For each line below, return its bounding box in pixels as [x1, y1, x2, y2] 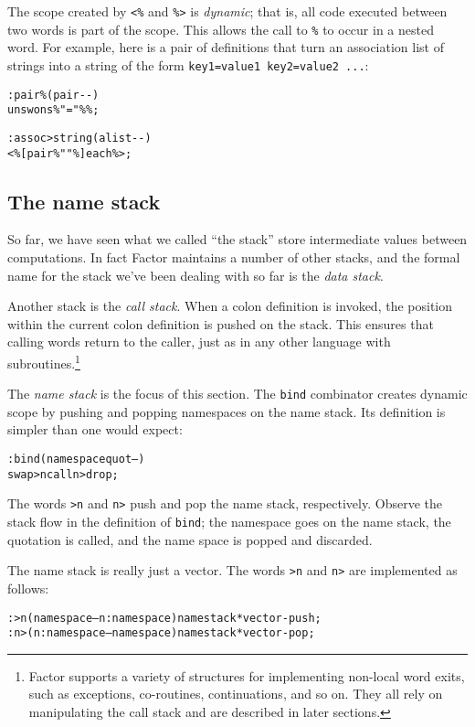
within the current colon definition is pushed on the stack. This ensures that [7, 314, 434, 333]
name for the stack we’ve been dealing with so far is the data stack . [7, 265, 384, 284]
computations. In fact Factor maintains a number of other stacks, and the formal [7, 247, 460, 266]
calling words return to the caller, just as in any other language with [7, 332, 391, 351]
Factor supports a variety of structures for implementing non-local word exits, [28, 666, 465, 685]
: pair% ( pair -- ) [7, 88, 100, 102]
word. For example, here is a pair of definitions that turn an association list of [7, 37, 444, 57]
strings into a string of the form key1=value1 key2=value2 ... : [7, 55, 369, 74]
